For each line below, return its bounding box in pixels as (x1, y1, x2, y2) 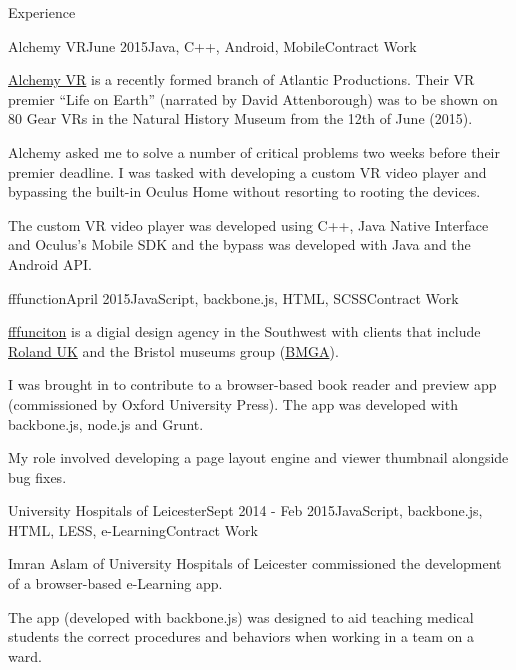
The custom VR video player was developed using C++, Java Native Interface (8, 214, 489, 235)
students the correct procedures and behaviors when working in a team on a (8, 626, 475, 647)
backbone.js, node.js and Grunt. (8, 413, 204, 434)
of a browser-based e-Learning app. (8, 573, 223, 594)
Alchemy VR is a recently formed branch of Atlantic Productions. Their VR (8, 69, 475, 90)
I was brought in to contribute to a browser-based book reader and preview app (8, 374, 497, 395)
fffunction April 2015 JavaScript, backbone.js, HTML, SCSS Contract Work (8, 287, 459, 308)
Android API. (8, 253, 92, 274)
